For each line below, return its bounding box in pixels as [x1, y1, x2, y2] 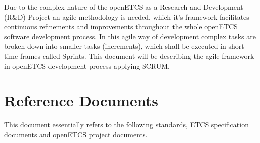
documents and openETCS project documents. [4, 129, 148, 139]
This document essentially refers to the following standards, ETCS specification [4, 119, 249, 130]
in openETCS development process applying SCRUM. [4, 60, 170, 71]
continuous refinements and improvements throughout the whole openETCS [4, 21, 238, 32]
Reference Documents [4, 90, 158, 111]
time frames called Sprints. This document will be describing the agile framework [4, 50, 254, 61]
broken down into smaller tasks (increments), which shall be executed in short [4, 41, 244, 51]
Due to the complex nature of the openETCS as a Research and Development [4, 2, 243, 12]
